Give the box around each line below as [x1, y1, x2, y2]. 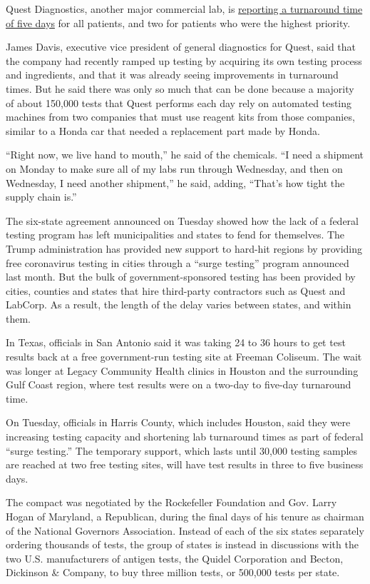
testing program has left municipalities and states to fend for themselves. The [6, 227, 345, 242]
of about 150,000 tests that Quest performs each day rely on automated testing [6, 95, 352, 110]
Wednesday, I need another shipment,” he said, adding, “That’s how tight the [6, 175, 345, 190]
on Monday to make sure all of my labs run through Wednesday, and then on [6, 161, 343, 176]
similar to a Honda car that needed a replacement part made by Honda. [6, 123, 320, 138]
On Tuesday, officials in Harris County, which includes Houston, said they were [6, 415, 351, 430]
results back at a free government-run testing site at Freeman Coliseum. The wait [6, 349, 362, 364]
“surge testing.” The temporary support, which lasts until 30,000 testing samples [6, 443, 358, 458]
